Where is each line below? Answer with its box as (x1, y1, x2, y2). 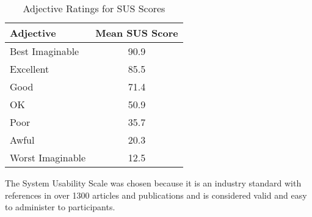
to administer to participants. (5, 200, 115, 213)
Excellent (10, 62, 49, 76)
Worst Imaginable (10, 150, 86, 164)
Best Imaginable (10, 44, 79, 58)
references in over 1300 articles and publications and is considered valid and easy (5, 188, 307, 201)
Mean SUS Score (95, 26, 178, 40)
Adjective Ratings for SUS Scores (23, 1, 165, 15)
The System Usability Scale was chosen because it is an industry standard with (5, 177, 302, 189)
